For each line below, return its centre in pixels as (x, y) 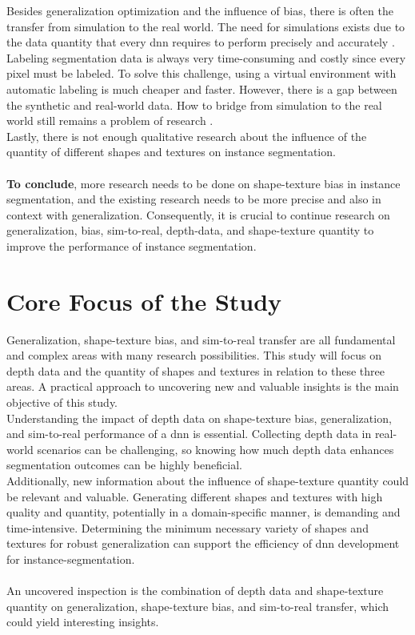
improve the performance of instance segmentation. (132, 245)
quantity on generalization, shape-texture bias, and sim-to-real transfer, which (198, 606)
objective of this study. (62, 402)
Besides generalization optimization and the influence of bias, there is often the (200, 10)
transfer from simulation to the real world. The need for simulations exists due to (206, 26)
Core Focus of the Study (144, 301)
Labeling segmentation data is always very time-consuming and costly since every (206, 57)
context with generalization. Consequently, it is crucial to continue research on (198, 214)
